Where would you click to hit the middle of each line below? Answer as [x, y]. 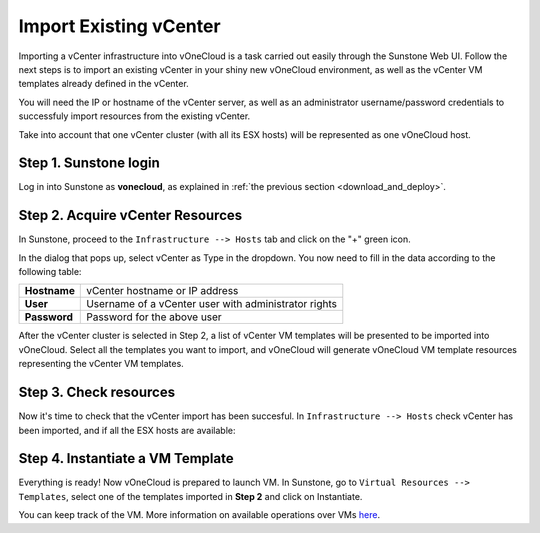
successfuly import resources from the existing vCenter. [134, 116]
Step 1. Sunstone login [89, 163]
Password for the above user [154, 317]
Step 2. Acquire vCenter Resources [130, 215]
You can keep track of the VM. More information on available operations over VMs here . [199, 515]
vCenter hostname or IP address [162, 291]
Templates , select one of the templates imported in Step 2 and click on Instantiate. [190, 496]
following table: [50, 272]
